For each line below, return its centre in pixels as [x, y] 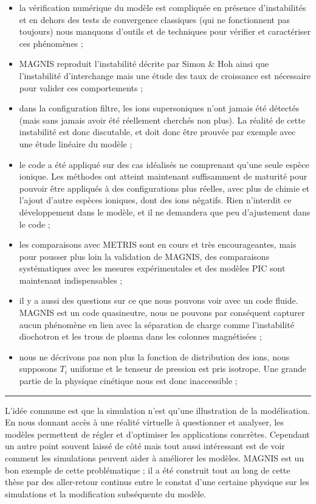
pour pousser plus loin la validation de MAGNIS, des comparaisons [144, 256]
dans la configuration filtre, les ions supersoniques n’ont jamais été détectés [159, 108]
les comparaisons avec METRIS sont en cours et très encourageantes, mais [158, 244]
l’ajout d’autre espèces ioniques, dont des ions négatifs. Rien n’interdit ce [155, 200]
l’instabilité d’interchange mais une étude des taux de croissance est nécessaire [165, 75]
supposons [38, 369]
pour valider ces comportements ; [81, 87]
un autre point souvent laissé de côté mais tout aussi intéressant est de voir [145, 446]
